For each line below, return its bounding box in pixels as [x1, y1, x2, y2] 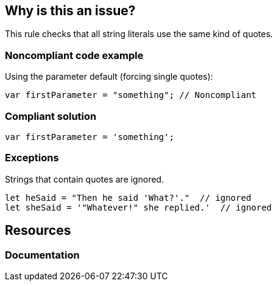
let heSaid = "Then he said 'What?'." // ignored [5, 192, 251, 203]
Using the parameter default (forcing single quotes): [5, 71, 213, 82]
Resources [5, 223, 71, 239]
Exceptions [5, 152, 59, 164]
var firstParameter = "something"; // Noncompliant [5, 90, 257, 100]
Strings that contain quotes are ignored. [5, 173, 164, 184]
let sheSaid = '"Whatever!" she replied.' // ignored [5, 202, 272, 212]
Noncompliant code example [5, 49, 144, 61]
